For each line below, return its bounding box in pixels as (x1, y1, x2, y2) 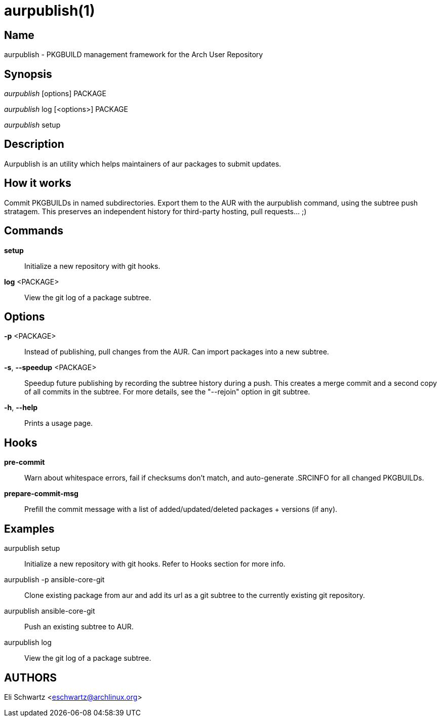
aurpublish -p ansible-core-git (4, 575, 105, 584)
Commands (4, 224, 64, 237)
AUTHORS (4, 671, 57, 684)
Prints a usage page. (24, 419, 93, 428)
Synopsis (4, 67, 52, 81)
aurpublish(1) (4, 2, 95, 19)
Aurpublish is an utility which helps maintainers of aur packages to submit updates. (4, 159, 282, 168)
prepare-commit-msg (4, 489, 78, 498)
